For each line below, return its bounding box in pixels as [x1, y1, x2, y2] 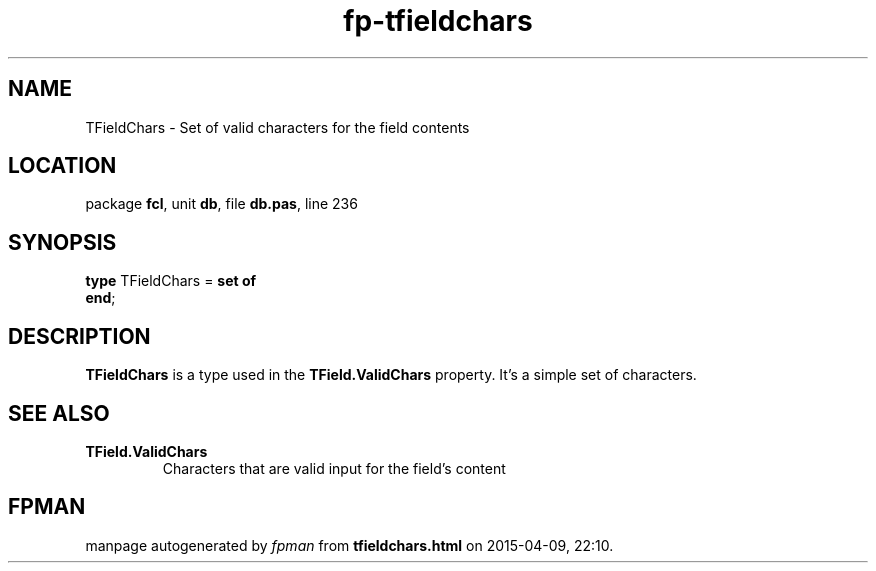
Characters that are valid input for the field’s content [162, 459, 506, 477]
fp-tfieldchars [343, 4, 533, 38]
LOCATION [8, 153, 117, 179]
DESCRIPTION [8, 323, 151, 349]
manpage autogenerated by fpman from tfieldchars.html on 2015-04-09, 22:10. [85, 536, 614, 554]
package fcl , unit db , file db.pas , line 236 [85, 195, 358, 213]
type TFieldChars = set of [85, 272, 257, 290]
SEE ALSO [8, 400, 110, 426]
